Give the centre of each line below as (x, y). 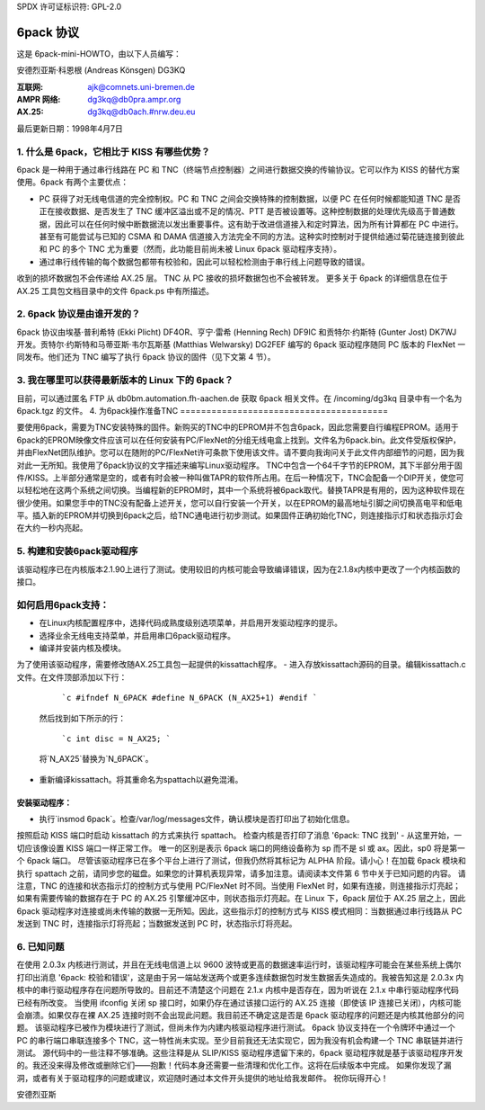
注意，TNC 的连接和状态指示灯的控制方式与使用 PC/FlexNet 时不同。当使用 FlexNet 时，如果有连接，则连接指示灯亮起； (239, 886)
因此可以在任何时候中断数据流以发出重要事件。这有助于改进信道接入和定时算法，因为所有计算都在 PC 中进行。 (259, 224)
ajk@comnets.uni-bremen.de (141, 86)
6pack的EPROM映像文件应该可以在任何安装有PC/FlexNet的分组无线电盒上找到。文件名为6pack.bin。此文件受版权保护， (239, 440)
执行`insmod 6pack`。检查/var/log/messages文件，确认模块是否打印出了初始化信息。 (197, 819)
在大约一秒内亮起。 (52, 528)
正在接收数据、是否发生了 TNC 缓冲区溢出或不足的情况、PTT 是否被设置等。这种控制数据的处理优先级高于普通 (243, 211)
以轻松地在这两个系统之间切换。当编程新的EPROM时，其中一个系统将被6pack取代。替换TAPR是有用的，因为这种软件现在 (241, 490)
